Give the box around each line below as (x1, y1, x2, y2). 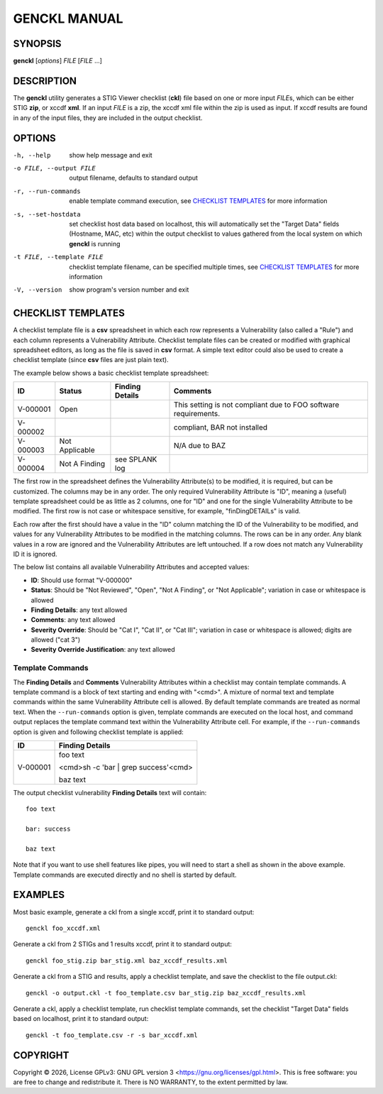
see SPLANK (114, 454, 157, 464)
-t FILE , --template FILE (13, 253, 104, 261)
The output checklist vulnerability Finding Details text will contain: (13, 788, 207, 797)
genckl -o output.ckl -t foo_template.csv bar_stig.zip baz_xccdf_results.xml (26, 989, 306, 997)
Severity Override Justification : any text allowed (30, 645, 175, 654)
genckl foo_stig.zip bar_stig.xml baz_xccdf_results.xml (26, 956, 228, 965)
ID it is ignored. (13, 549, 57, 558)
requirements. (173, 409, 221, 419)
